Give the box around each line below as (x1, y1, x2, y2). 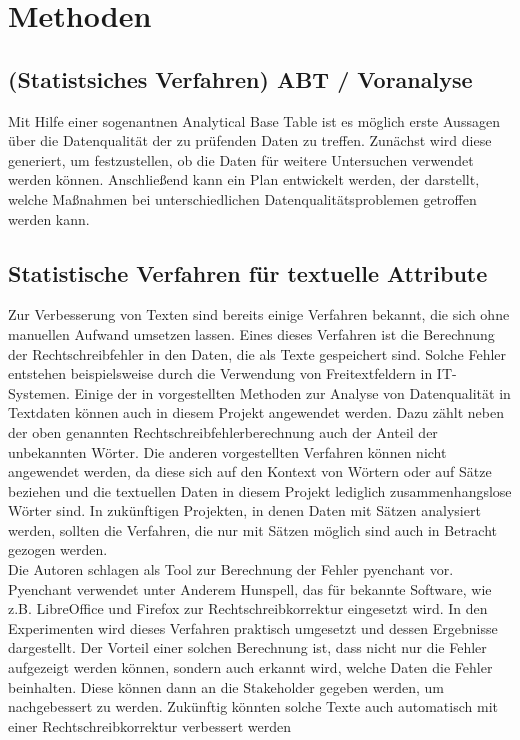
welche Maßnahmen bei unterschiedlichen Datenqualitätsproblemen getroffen (8, 188, 477, 209)
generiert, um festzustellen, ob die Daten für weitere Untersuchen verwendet (8, 149, 474, 170)
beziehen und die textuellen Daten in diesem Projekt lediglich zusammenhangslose (8, 480, 512, 501)
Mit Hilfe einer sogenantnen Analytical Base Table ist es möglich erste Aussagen (8, 110, 500, 131)
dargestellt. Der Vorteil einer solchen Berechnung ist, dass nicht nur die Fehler (8, 637, 487, 658)
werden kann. (8, 208, 90, 229)
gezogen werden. (8, 539, 108, 560)
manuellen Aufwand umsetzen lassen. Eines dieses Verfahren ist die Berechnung (8, 323, 495, 344)
